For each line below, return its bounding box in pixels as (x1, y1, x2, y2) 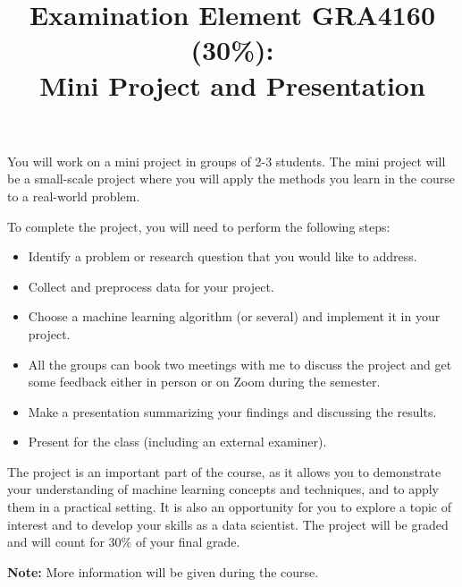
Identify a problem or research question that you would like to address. (28, 247, 417, 266)
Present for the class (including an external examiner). (28, 432, 327, 451)
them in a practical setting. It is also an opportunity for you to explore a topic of (7, 498, 452, 516)
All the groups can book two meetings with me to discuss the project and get (28, 354, 452, 373)
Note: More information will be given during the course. (7, 562, 319, 581)
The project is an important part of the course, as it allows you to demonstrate (7, 462, 441, 481)
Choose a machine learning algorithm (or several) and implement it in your (28, 307, 441, 326)
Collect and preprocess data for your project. (28, 276, 274, 295)
